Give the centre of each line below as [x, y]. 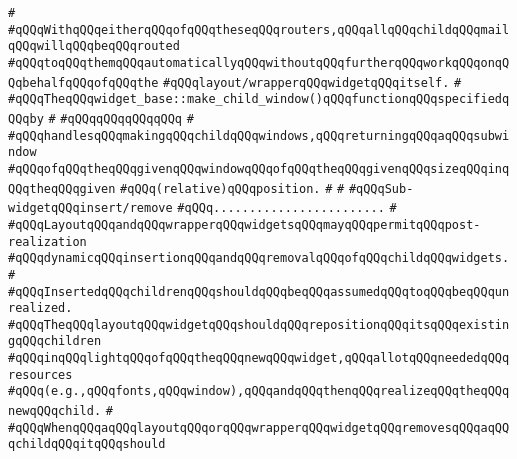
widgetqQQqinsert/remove [90, 208]
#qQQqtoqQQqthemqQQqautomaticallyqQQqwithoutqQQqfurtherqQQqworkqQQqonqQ [259, 62]
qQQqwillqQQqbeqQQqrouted [94, 46]
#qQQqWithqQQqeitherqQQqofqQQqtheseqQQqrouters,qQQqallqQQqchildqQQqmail [259, 29]
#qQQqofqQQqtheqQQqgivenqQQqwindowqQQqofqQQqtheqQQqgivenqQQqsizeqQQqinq [259, 168]
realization [47, 241]
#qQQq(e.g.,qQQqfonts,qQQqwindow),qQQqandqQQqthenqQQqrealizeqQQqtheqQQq [259, 391]
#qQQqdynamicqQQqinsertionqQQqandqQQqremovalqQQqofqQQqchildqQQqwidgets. [259, 258]
